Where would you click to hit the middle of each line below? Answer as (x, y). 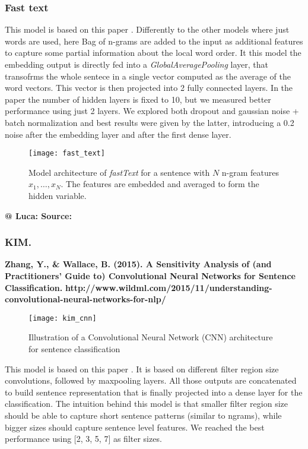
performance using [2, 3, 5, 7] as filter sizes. (83, 439)
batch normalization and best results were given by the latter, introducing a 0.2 (150, 122)
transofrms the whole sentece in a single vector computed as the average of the (148, 76)
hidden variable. (58, 195)
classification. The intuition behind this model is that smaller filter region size (146, 404)
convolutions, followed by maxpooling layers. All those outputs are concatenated (151, 380)
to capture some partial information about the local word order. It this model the (153, 53)
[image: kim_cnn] (63, 318)
